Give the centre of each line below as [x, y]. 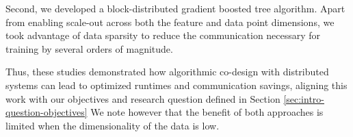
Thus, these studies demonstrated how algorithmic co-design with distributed [167, 72]
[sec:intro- [304, 98]
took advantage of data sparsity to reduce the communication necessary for [163, 35]
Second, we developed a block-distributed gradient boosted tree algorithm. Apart [175, 8]
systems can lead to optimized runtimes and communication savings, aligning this [176, 85]
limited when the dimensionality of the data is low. [113, 125]
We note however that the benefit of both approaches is [207, 112]
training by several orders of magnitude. [89, 48]
